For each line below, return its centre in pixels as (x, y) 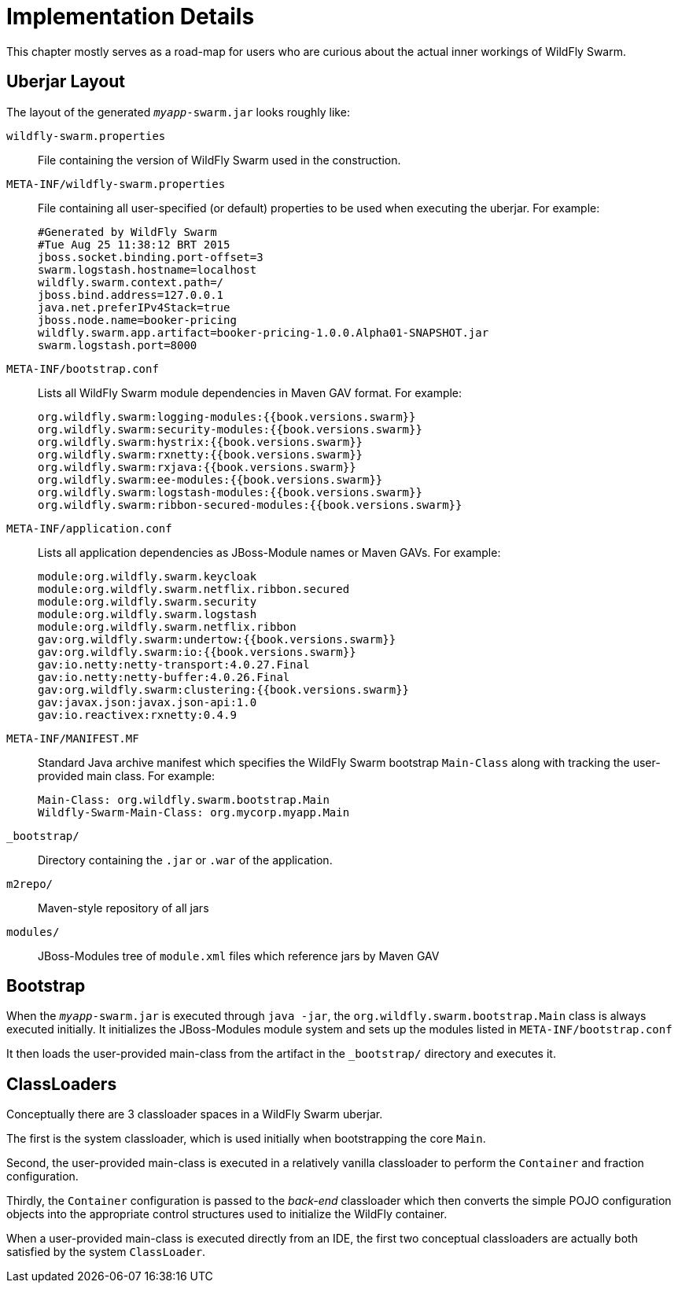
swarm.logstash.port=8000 (118, 345)
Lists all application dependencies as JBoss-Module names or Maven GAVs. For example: (269, 552)
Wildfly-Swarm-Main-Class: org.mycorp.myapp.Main (194, 812)
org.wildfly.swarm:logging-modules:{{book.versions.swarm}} (227, 416)
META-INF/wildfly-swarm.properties (116, 184)
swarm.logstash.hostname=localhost (147, 269)
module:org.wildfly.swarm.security (147, 601)
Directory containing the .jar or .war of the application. (185, 860)
